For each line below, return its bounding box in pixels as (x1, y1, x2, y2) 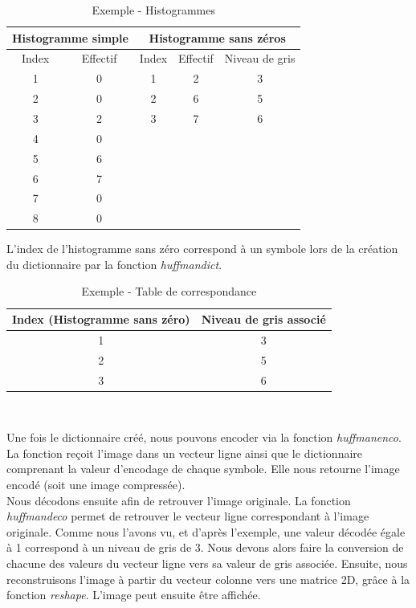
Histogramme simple (12, 29, 128, 46)
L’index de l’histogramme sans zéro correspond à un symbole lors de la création (6, 240, 398, 257)
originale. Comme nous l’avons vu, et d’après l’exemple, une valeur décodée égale (6, 523, 406, 540)
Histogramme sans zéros (149, 29, 286, 46)
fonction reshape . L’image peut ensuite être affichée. (6, 586, 261, 603)
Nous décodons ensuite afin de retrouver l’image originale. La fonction (6, 492, 351, 508)
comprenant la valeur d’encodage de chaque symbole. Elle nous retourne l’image (6, 460, 400, 477)
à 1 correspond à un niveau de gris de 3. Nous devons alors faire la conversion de (6, 539, 404, 556)
